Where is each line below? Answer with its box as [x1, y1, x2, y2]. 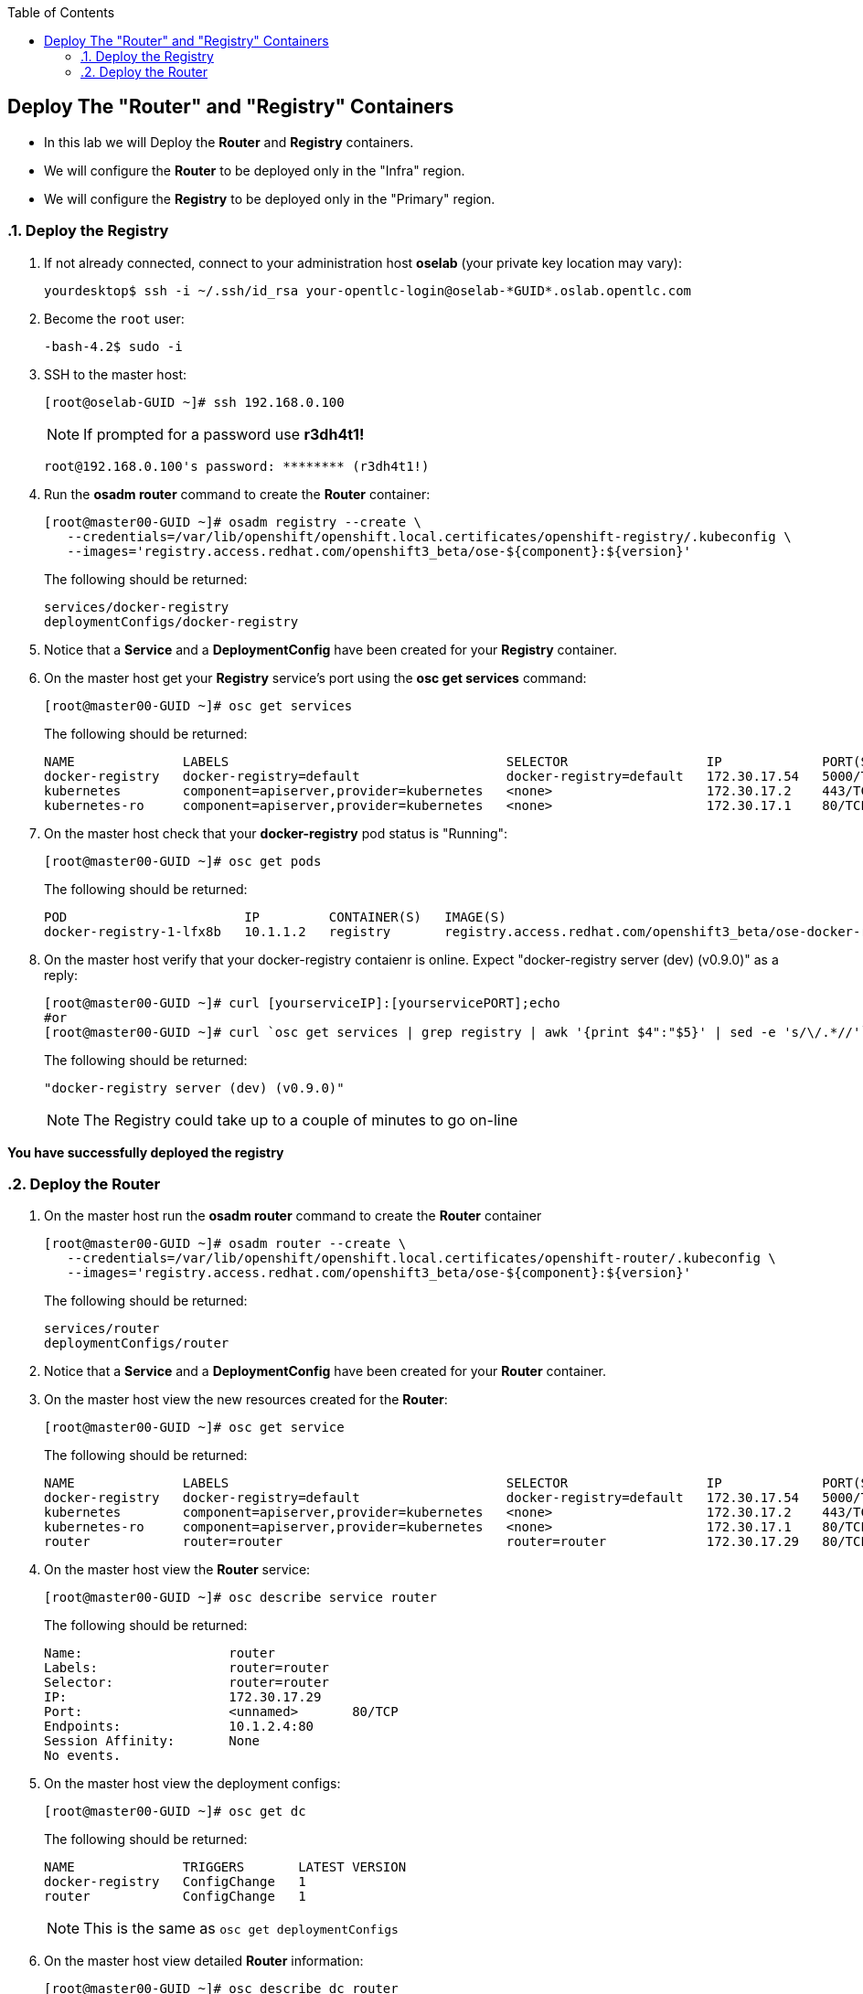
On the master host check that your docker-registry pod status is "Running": [44, 825, 508, 841]
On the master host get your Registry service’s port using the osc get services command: [44, 669, 587, 686]
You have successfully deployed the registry [7, 1144, 284, 1160]
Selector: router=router [44, 1675, 329, 1690]
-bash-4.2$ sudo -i [44, 338, 183, 354]
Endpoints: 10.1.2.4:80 [44, 1719, 314, 1734]
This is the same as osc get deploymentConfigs [83, 1919, 399, 1938]
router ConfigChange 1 [44, 1889, 306, 1904]
